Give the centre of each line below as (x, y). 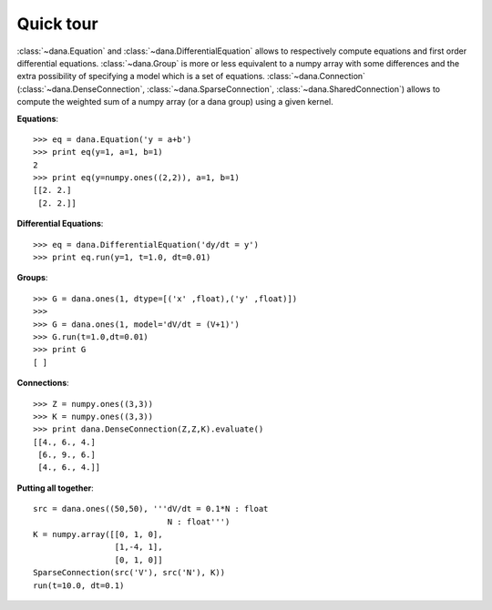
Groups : (32, 278)
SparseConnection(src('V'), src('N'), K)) (129, 573)
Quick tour (58, 24)
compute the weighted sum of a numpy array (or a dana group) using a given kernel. (175, 102)
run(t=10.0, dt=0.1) (79, 585)
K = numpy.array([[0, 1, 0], (98, 534)
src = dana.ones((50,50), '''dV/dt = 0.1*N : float (151, 509)
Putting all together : (56, 488)
